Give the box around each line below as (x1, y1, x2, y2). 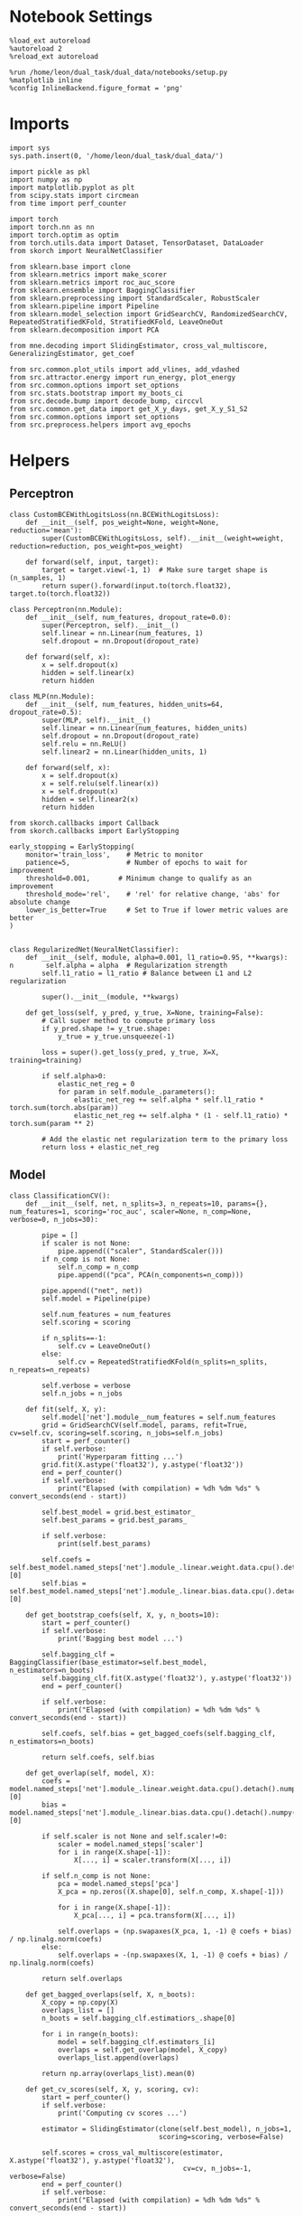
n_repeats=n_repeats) (9, 1365, 91, 1375)
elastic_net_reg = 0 (57, 1079, 135, 1088)
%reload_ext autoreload (9, 52, 99, 61)
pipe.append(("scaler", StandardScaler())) (57, 1246, 224, 1255)
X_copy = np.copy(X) (41, 1997, 119, 2007)
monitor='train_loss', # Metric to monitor (25, 850, 204, 859)
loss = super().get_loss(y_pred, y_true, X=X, (41, 1047, 220, 1056)
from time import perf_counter (9, 199, 127, 208)
